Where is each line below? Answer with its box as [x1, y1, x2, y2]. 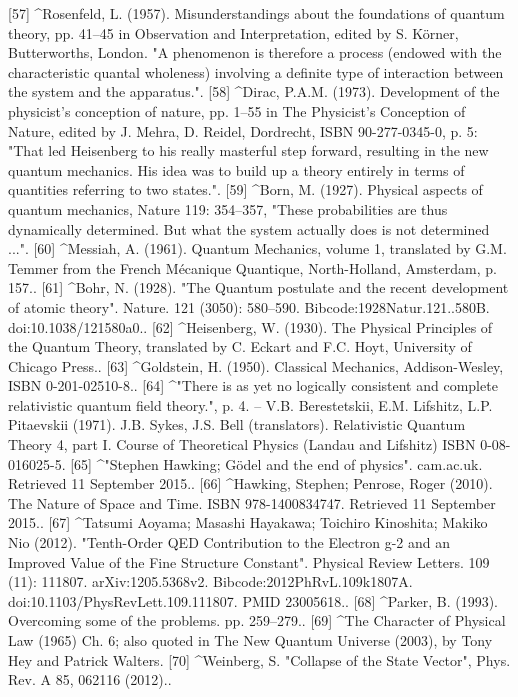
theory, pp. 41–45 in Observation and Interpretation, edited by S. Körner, [8, 22, 459, 43]
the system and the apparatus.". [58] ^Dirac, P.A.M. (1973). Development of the [8, 81, 500, 102]
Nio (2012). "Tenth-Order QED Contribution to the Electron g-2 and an [8, 532, 450, 553]
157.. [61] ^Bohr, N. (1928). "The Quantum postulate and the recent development [8, 277, 509, 298]
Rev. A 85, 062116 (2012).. [8, 669, 172, 690]
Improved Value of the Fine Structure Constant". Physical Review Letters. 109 [8, 551, 490, 572]
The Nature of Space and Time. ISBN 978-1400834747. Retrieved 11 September [8, 492, 496, 513]
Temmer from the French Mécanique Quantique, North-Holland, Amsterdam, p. [8, 257, 497, 278]
